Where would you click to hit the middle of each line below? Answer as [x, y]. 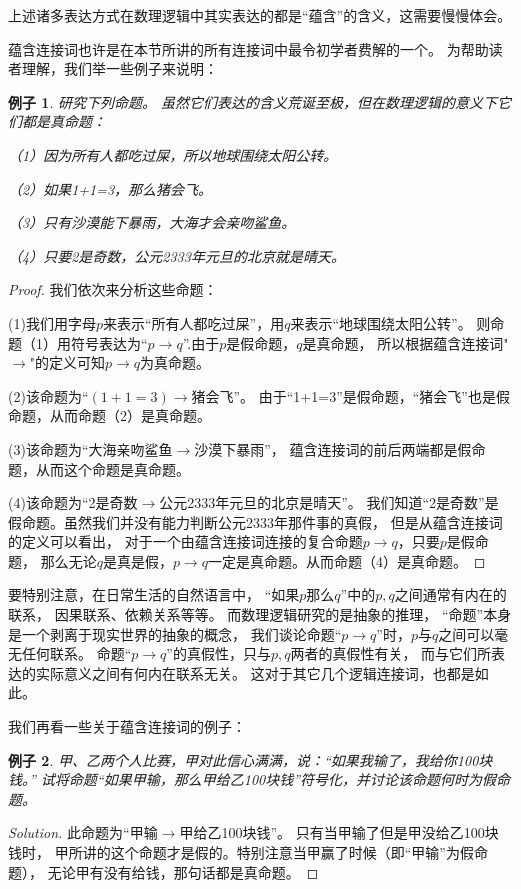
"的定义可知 [67, 362]
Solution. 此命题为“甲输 [83, 832]
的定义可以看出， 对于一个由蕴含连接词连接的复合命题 [185, 541]
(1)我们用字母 [52, 322]
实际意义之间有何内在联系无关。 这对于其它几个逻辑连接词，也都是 [255, 672]
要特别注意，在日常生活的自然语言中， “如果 [154, 594]
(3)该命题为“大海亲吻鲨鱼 [90, 448]
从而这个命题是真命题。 [112, 468]
